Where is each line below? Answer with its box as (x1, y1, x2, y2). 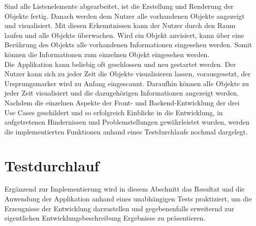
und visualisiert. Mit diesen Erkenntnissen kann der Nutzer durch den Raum (4, 20, 236, 31)
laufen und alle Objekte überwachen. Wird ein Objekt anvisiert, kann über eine (4, 30, 244, 40)
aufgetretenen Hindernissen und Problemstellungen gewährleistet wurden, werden (4, 117, 250, 127)
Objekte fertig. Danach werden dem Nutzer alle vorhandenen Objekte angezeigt (4, 10, 245, 21)
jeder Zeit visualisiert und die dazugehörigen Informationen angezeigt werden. (4, 88, 239, 98)
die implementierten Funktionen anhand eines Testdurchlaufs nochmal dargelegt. (4, 126, 248, 136)
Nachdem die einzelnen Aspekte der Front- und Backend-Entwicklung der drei (4, 97, 240, 107)
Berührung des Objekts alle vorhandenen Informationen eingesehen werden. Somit (4, 39, 252, 50)
